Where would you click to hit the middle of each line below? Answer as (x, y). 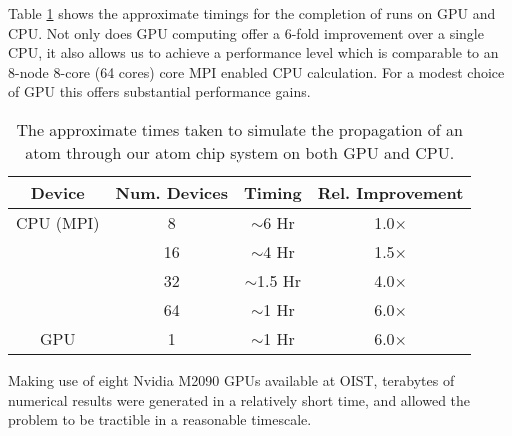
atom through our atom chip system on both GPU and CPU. (240, 152)
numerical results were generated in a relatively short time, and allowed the (239, 399)
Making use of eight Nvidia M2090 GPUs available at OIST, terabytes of (231, 379)
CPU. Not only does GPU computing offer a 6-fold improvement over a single (246, 32)
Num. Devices (171, 192)
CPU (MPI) (58, 222)
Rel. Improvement (390, 192)
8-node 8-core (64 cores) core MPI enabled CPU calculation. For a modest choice (256, 71)
